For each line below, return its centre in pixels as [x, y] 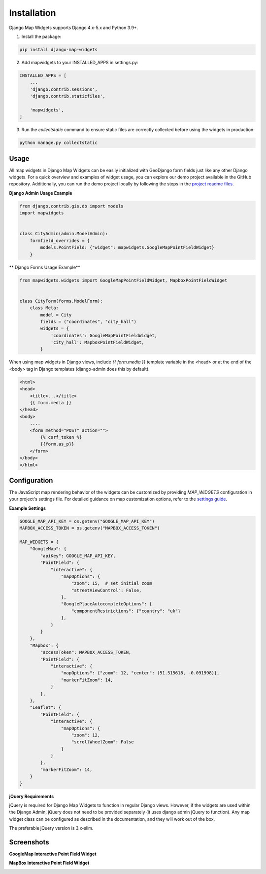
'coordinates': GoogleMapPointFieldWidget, [104, 335]
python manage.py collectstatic [59, 143]
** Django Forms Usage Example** [45, 267]
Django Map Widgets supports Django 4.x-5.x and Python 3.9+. [74, 28]
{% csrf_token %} [61, 437]
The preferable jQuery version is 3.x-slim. [51, 828]
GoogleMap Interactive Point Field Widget [53, 854]
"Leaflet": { [46, 708]
